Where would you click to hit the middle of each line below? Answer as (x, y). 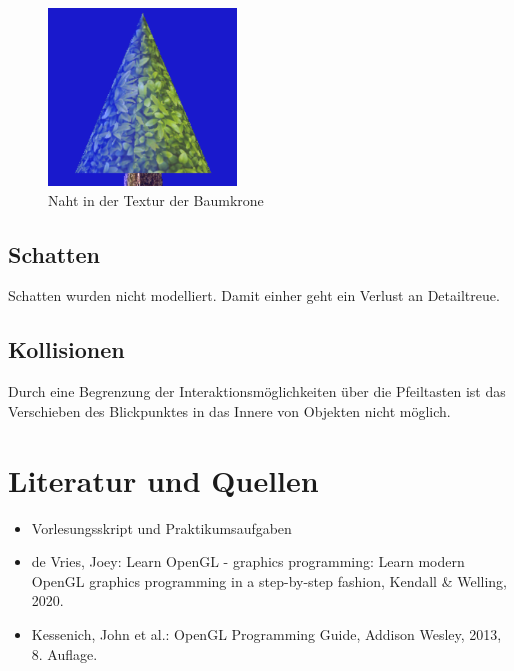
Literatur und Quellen (163, 479)
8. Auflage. (64, 653)
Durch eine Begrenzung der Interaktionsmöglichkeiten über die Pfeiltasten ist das (257, 391)
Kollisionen (66, 349)
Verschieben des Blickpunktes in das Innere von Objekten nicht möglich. (229, 410)
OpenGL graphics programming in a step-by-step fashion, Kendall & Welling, (269, 580)
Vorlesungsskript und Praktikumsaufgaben (161, 527)
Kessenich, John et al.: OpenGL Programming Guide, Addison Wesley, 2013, (266, 633)
